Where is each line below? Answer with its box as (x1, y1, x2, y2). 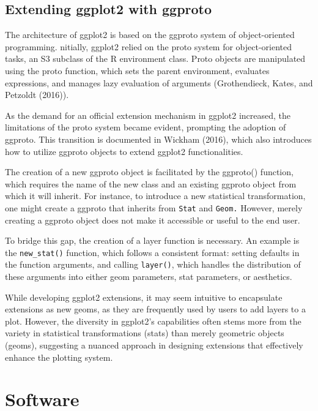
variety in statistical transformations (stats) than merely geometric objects (5, 326, 284, 339)
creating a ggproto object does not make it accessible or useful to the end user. (5, 213, 300, 226)
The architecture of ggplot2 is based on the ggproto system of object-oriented (5, 28, 295, 41)
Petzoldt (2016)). (5, 88, 69, 101)
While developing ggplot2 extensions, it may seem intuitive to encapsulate (5, 290, 283, 303)
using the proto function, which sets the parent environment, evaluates (5, 64, 270, 77)
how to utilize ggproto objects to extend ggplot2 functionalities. (5, 145, 243, 157)
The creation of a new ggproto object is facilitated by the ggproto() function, (5, 165, 294, 178)
